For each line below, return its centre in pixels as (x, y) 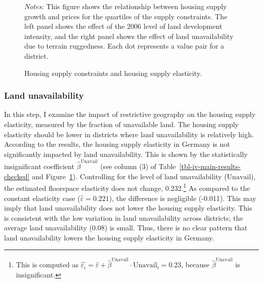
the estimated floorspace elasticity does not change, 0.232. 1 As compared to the (127, 187)
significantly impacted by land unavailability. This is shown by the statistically (126, 154)
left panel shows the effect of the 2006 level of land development (123, 26)
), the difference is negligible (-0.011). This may (183, 198)
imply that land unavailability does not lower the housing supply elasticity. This (128, 208)
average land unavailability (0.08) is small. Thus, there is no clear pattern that (126, 228)
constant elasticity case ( (42, 198)
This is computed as (47, 265)
